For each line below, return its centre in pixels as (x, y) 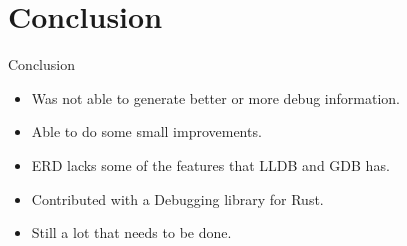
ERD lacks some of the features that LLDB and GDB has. (210, 164)
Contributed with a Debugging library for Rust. (177, 198)
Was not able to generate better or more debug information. (215, 97)
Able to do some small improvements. (146, 131)
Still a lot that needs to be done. (131, 232)
